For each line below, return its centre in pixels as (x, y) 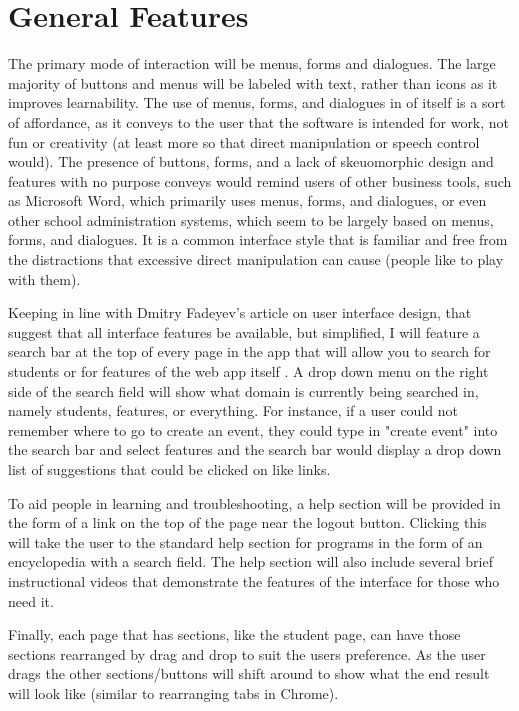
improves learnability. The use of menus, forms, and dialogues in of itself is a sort (257, 102)
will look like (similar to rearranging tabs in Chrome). (173, 692)
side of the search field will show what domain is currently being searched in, (243, 390)
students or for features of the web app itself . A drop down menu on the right (248, 371)
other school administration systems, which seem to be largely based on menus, (251, 219)
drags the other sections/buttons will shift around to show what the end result (249, 673)
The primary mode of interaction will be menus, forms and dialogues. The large (252, 63)
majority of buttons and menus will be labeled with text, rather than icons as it (253, 82)
